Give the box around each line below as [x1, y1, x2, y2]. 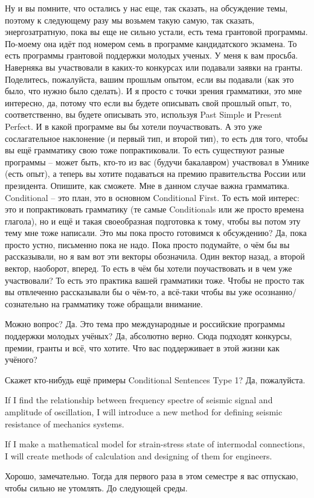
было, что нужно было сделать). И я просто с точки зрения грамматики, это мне [5, 85, 302, 97]
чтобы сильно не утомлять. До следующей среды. [5, 481, 188, 494]
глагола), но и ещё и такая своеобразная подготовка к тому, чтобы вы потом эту [5, 214, 301, 227]
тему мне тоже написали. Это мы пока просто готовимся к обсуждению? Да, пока [5, 226, 307, 239]
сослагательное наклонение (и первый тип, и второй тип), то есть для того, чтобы [5, 132, 308, 144]
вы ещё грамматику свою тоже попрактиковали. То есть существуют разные [5, 144, 284, 156]
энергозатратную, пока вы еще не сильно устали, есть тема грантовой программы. [5, 25, 308, 38]
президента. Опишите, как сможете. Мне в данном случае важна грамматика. [5, 179, 290, 191]
